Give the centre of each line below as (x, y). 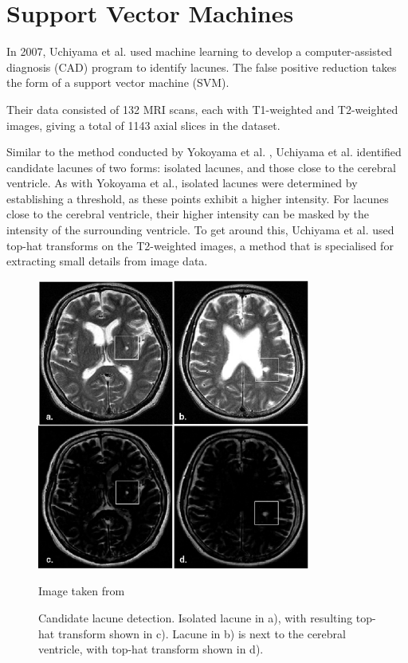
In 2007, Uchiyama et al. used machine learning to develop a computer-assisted (200, 51)
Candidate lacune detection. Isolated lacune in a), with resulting (196, 617)
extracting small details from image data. (107, 261)
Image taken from (82, 591)
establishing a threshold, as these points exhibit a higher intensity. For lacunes (198, 198)
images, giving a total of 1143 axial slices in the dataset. (143, 125)
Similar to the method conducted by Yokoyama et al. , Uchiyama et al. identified (204, 152)
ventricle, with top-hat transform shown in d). (151, 649)
